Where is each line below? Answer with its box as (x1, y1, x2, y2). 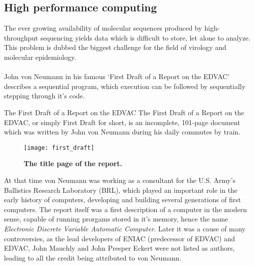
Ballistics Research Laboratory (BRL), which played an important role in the (4, 184, 238, 195)
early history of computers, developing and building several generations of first (4, 194, 241, 205)
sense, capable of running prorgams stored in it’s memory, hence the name (4, 214, 228, 224)
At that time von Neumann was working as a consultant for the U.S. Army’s (4, 175, 236, 185)
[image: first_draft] (24, 144, 95, 151)
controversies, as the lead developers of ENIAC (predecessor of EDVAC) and (4, 233, 235, 243)
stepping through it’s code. (4, 90, 85, 101)
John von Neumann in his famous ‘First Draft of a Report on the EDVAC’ (4, 71, 230, 82)
